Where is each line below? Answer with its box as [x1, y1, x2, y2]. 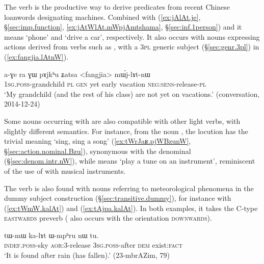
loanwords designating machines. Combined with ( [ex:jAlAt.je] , [4, 11, 201, 22]
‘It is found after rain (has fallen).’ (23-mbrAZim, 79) [4, 250, 170, 260]
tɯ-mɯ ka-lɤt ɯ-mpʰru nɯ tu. [4, 229, 99, 240]
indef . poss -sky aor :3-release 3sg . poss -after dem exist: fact [4, 240, 183, 250]
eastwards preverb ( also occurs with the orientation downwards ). [4, 213, 212, 223]
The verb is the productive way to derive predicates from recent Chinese [4, 2, 230, 12]
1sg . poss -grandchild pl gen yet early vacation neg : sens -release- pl [4, 78, 206, 89]
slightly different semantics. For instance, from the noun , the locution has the [4, 125, 248, 136]
